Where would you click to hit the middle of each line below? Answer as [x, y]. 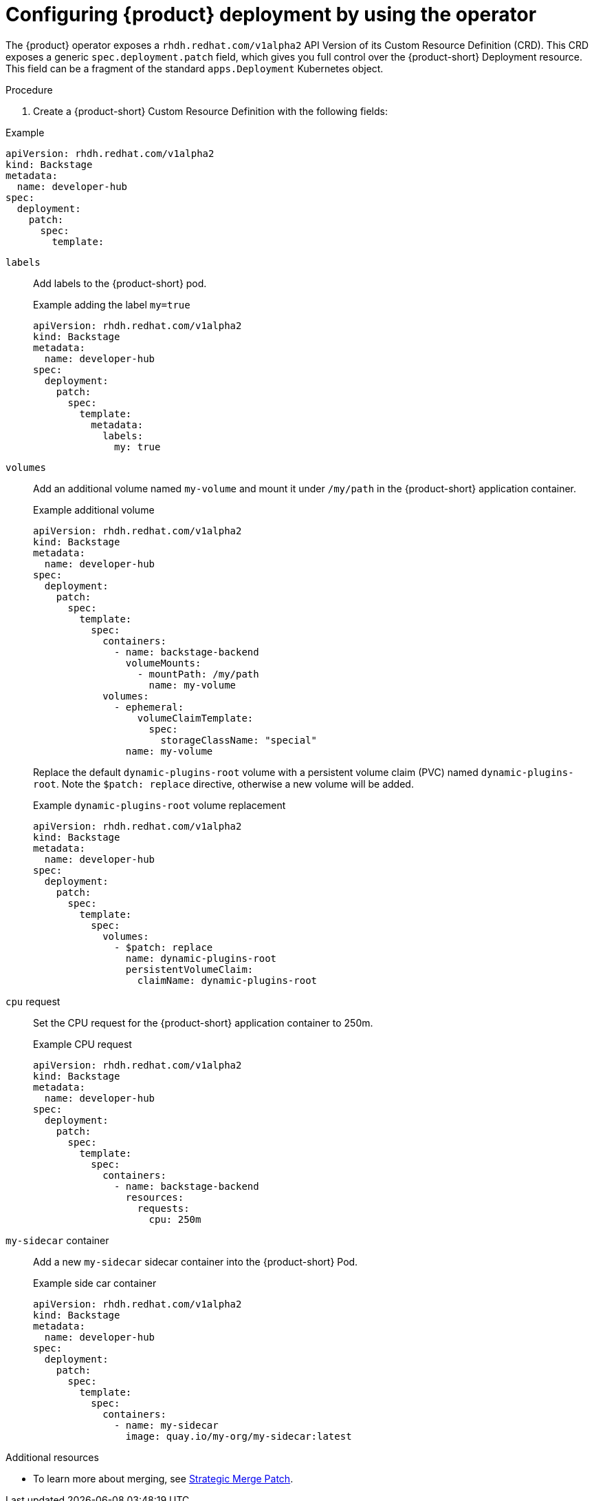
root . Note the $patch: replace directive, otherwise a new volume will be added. [223, 784]
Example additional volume [94, 510]
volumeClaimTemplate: [195, 718]
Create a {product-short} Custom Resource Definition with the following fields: [210, 111]
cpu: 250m [175, 1219]
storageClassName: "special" [239, 740]
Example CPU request [82, 1044]
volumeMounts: [163, 663]
